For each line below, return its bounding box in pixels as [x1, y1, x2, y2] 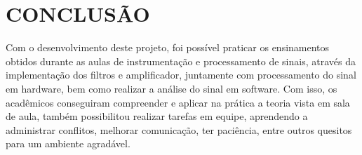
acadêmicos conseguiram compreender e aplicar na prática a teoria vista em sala [6, 95, 350, 109]
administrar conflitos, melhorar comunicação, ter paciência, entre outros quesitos [6, 122, 352, 137]
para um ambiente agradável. [6, 136, 130, 151]
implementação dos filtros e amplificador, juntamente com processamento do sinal [6, 67, 356, 82]
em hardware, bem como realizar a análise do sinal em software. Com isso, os [6, 81, 337, 95]
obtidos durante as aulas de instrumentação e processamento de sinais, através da [6, 53, 356, 68]
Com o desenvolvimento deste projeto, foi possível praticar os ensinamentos [6, 40, 330, 55]
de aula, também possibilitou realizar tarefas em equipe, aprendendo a [6, 109, 308, 123]
